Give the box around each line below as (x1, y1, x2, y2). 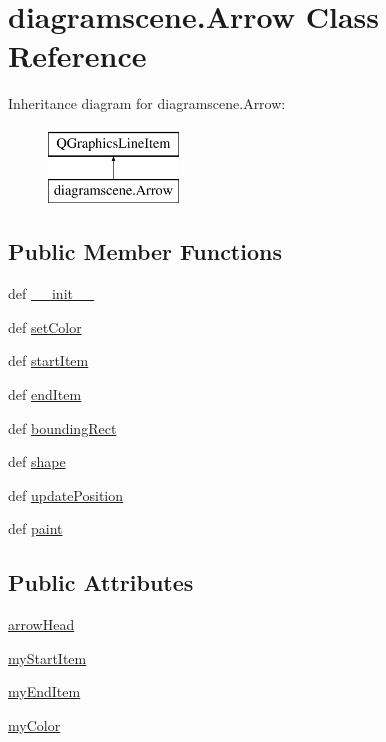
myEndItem (8, 681, 81, 702)
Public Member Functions (8, 236, 282, 267)
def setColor (8, 316, 82, 337)
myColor (8, 715, 61, 736)
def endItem (8, 384, 82, 405)
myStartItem (8, 647, 87, 668)
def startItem (8, 350, 89, 371)
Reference (8, 35, 147, 76)
